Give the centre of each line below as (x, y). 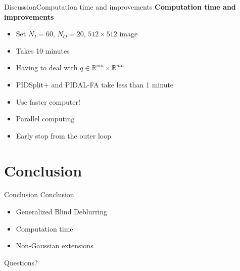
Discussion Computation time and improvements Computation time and (120, 7)
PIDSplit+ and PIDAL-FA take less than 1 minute (95, 84)
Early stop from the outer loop (64, 135)
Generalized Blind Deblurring (62, 212)
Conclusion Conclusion (39, 194)
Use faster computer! (48, 101)
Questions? (21, 262)
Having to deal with (47, 67)
